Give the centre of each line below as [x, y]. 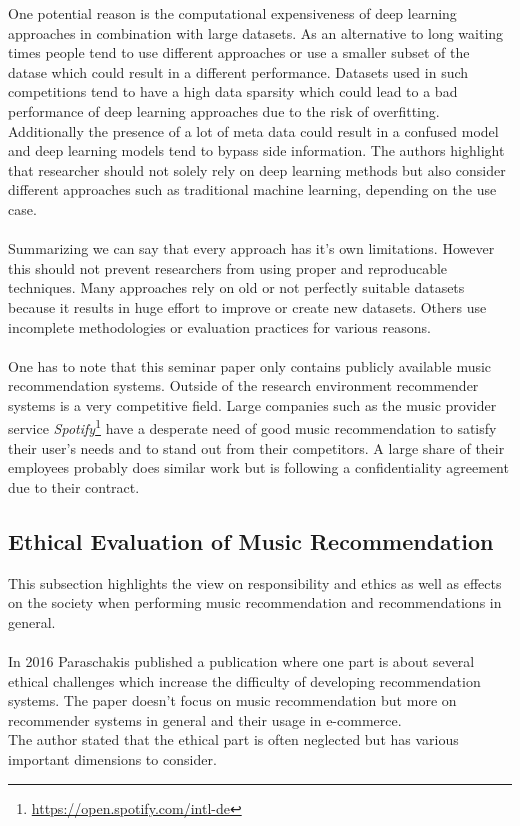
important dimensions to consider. [112, 759]
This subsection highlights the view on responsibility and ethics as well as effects [255, 582]
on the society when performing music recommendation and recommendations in [255, 602]
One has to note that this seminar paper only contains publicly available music [250, 365]
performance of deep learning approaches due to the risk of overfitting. [224, 110]
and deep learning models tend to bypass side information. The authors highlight [256, 150]
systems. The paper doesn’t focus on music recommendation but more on [232, 700]
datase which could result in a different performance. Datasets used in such [238, 71]
